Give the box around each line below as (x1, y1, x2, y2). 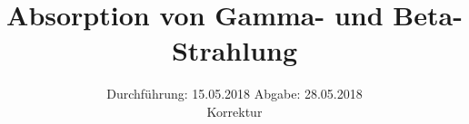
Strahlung (171, 32, 298, 69)
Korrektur (206, 101, 263, 120)
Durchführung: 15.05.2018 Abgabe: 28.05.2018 (106, 84, 363, 103)
